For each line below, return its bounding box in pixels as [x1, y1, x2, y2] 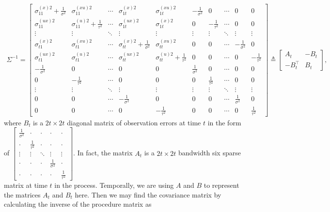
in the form [207, 117, 241, 127]
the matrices [4, 189, 41, 199]
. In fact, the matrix [73, 148, 133, 158]
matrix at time [4, 180, 47, 190]
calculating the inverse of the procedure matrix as [4, 199, 152, 209]
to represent [204, 180, 239, 190]
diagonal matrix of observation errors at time [67, 117, 201, 127]
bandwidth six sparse [178, 148, 241, 158]
